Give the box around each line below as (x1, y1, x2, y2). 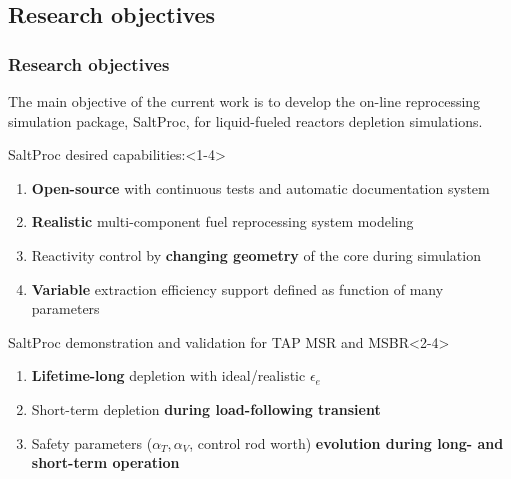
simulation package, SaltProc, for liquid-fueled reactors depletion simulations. (8, 110, 483, 131)
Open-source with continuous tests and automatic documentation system (31, 177, 490, 198)
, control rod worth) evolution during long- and (189, 432, 504, 453)
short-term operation (31, 452, 180, 473)
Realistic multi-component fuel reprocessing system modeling (31, 211, 414, 232)
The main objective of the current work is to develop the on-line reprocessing (8, 91, 481, 111)
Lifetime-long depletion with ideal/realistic (31, 365, 306, 386)
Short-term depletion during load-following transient (31, 398, 381, 419)
